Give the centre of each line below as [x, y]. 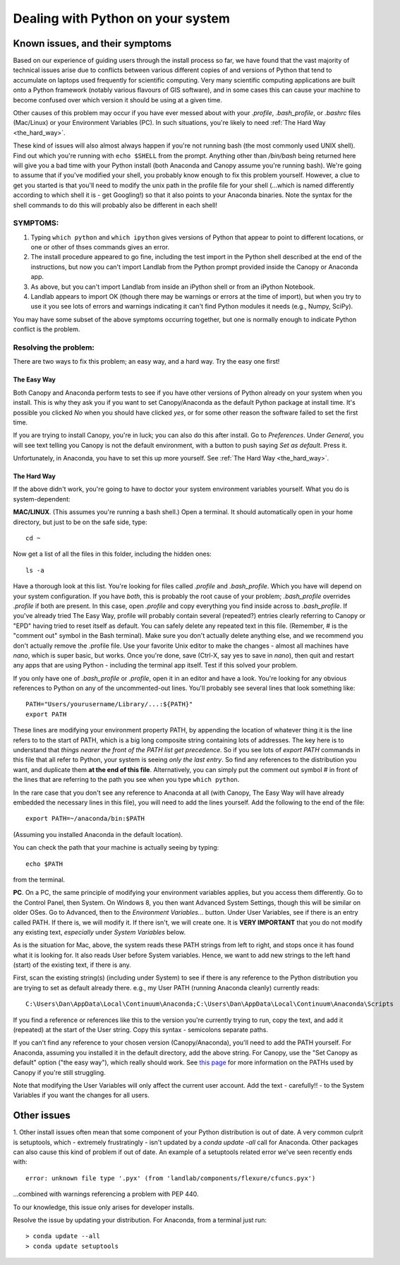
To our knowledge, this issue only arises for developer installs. [104, 1207]
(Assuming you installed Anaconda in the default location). [98, 834]
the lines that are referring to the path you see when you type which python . [126, 780]
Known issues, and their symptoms [92, 43]
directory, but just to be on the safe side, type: [80, 522]
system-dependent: [42, 499]
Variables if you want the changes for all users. [81, 1095]
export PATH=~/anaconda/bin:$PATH [85, 819]
